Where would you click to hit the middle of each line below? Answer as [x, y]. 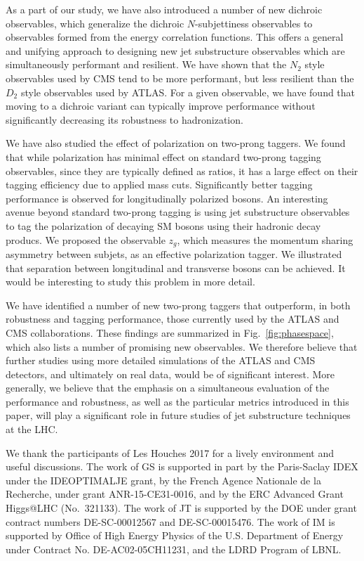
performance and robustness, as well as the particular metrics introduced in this [177, 401]
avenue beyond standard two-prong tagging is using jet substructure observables [178, 212]
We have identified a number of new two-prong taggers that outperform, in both [178, 305]
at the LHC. [32, 429]
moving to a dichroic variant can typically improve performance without [161, 106]
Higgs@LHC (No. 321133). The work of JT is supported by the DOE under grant [181, 508]
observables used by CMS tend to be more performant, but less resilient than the [180, 78]
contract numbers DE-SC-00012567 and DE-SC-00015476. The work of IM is [170, 521]
